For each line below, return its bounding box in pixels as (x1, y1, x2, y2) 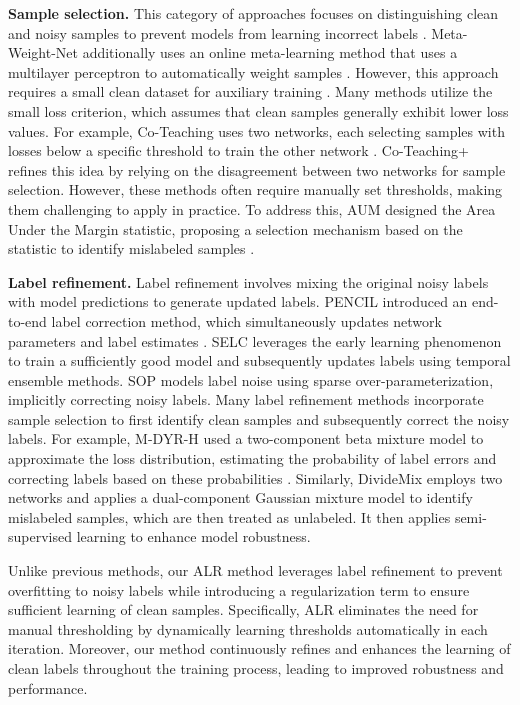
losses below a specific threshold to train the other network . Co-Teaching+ (8, 140, 469, 161)
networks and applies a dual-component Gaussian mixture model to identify (8, 487, 473, 508)
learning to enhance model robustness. (76, 526, 311, 547)
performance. (8, 677, 88, 698)
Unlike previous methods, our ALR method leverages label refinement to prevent (8, 560, 503, 581)
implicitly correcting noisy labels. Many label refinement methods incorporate (8, 389, 484, 410)
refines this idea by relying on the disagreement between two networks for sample (8, 159, 506, 180)
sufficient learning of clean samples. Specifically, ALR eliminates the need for (8, 599, 479, 620)
